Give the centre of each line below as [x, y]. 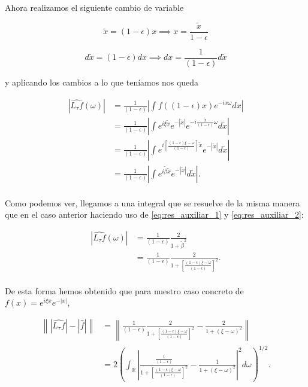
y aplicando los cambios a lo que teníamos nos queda [102, 82]
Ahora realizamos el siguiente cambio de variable [94, 7]
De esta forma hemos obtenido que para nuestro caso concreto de [124, 290]
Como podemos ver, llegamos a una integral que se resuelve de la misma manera [153, 202]
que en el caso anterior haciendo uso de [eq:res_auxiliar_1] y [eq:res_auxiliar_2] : [154, 214]
